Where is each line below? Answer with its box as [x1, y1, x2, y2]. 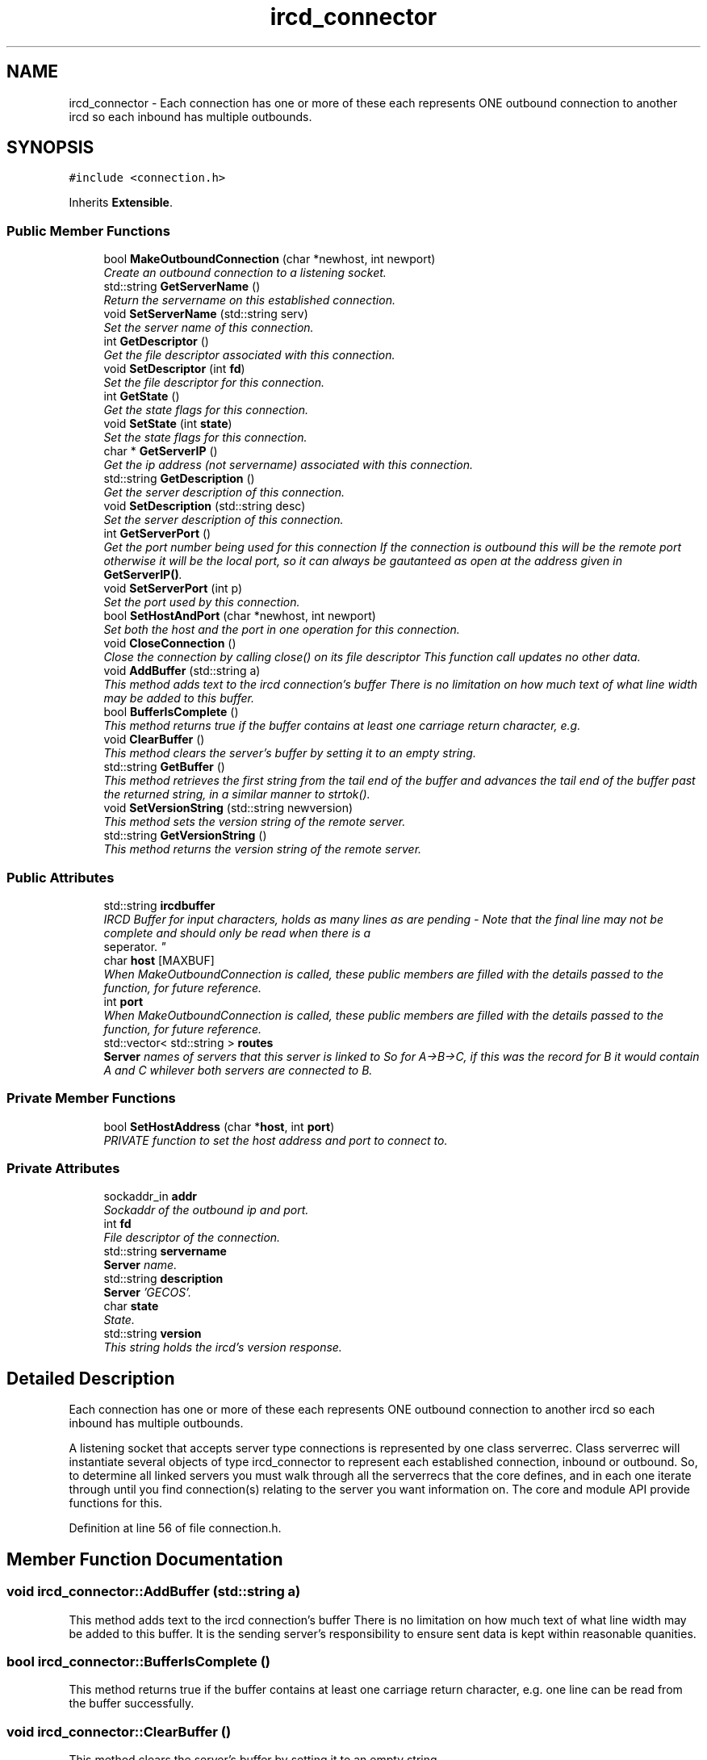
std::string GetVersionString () [103, 828, 267, 843]
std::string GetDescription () [103, 471, 255, 486]
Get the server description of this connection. [103, 485, 345, 500]
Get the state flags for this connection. [103, 403, 309, 417]
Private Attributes [6, 1160, 120, 1177]
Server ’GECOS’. [103, 1285, 191, 1300]
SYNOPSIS [6, 137, 94, 158]
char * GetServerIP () [103, 444, 218, 459]
